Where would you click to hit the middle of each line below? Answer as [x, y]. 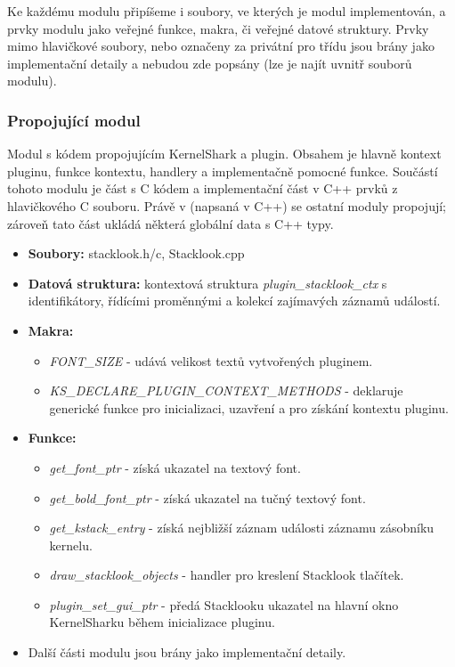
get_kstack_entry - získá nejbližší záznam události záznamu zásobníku [242, 528]
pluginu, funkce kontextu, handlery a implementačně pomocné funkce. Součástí [223, 171]
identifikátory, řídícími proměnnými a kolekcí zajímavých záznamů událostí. [234, 301]
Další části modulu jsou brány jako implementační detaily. [187, 652]
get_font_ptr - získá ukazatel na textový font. [175, 467]
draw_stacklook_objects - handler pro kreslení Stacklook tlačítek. [227, 575]
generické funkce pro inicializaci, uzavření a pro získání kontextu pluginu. [249, 407]
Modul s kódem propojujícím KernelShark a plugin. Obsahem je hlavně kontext [224, 154]
